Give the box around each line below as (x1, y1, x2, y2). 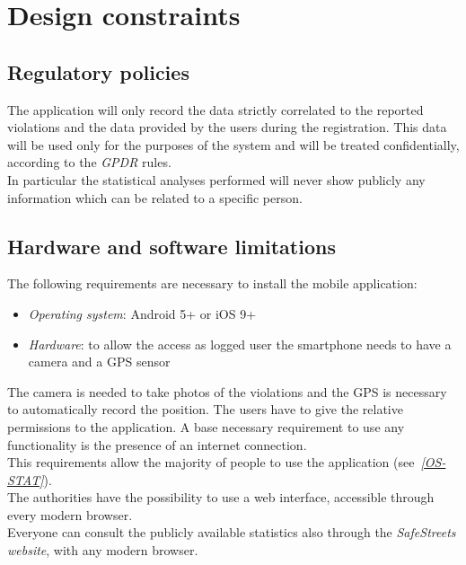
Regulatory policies (7, 57, 189, 85)
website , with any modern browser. (7, 541, 198, 560)
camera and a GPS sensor (28, 352, 171, 371)
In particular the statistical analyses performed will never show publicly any (7, 170, 426, 189)
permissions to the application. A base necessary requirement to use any (7, 417, 405, 436)
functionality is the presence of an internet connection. (7, 435, 307, 454)
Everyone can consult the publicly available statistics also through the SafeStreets (7, 523, 456, 542)
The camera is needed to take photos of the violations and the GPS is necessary (7, 382, 447, 401)
